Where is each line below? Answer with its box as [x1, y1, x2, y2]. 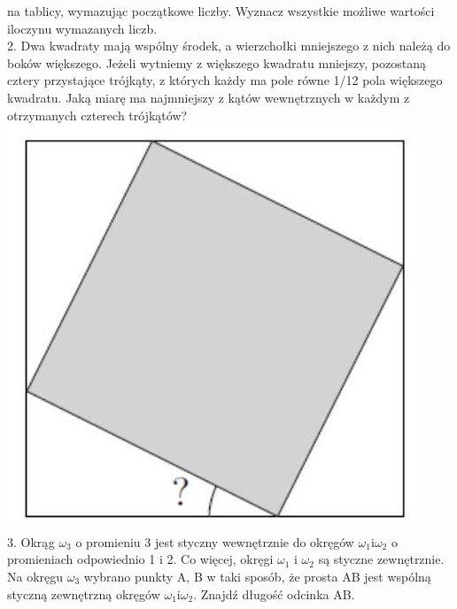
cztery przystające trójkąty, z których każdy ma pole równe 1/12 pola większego [7, 71, 443, 89]
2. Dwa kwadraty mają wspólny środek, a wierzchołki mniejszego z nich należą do [7, 36, 451, 55]
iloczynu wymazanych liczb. [7, 19, 158, 37]
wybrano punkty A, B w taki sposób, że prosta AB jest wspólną [83, 567, 431, 585]
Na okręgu [7, 567, 64, 585]
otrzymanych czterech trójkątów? [7, 105, 188, 124]
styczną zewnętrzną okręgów [7, 584, 160, 603]
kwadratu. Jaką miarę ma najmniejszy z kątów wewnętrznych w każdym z [7, 88, 410, 106]
